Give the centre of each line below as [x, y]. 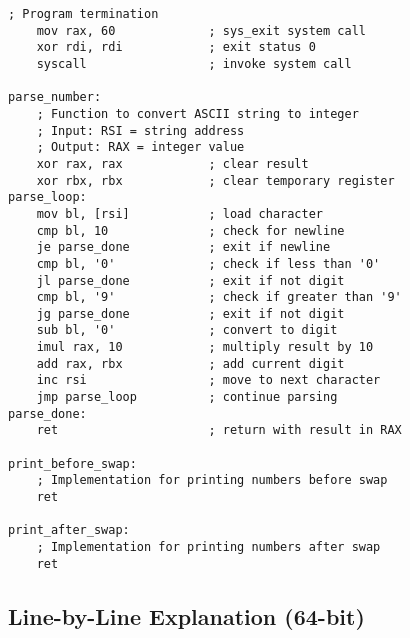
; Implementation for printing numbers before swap [212, 480]
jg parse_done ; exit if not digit [190, 313]
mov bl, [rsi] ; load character [179, 213]
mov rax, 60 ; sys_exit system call [201, 30]
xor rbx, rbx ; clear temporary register [215, 180]
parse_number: [55, 97]
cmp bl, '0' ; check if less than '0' [208, 263]
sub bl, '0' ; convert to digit [187, 330]
